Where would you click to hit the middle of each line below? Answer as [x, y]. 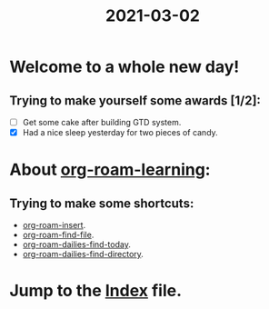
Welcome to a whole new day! [125, 67]
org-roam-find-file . [58, 235]
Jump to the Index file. [96, 291]
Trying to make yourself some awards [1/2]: [135, 100]
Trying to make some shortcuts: [102, 203]
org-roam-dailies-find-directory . [83, 254]
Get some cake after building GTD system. [102, 122]
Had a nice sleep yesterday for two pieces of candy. [120, 133]
